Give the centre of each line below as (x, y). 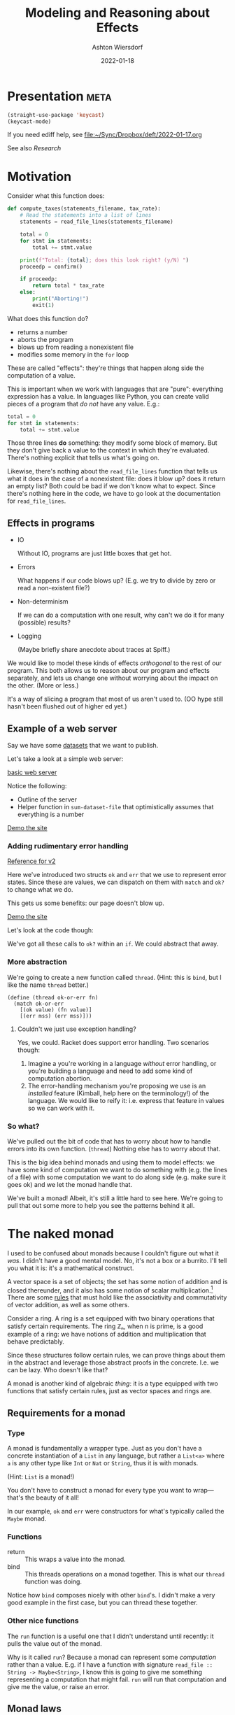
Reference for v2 (31, 861)
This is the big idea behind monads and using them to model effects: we (111, 1162)
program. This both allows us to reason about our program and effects (108, 671)
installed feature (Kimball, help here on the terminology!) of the (119, 1093)
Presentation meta (59, 96)
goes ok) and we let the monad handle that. (70, 1184)
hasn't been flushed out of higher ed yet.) (67, 706)
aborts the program (45, 339)
